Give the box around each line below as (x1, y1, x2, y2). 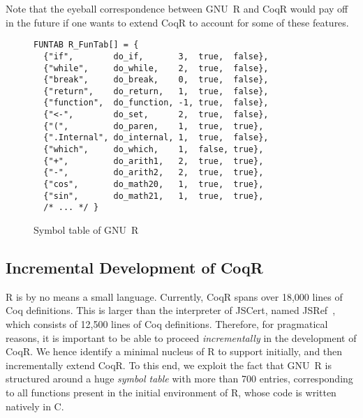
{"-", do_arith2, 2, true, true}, (43, 167, 264, 178)
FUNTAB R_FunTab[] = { (34, 40, 139, 50)
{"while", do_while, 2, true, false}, (43, 63, 269, 73)
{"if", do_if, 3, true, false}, (43, 51, 269, 61)
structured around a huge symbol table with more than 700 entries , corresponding (6, 371, 353, 386)
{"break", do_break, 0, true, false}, (43, 75, 269, 85)
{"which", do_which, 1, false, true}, (43, 144, 264, 155)
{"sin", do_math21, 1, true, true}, (43, 191, 264, 201)
